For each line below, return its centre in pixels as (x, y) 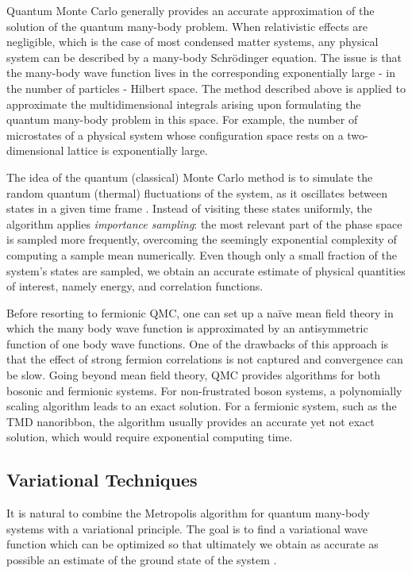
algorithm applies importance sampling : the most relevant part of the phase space (204, 223)
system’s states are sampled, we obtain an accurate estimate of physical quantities (206, 270)
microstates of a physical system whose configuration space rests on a (175, 135)
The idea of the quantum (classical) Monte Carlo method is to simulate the (190, 177)
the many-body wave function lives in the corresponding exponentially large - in (201, 73)
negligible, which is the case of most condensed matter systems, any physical (193, 42)
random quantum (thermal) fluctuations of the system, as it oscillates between (197, 192)
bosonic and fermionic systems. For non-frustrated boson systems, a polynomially (204, 390)
